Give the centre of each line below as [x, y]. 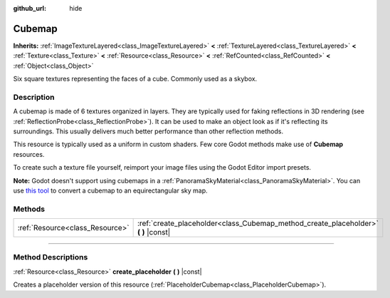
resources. [29, 154]
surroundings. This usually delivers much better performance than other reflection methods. [148, 131]
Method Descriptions [51, 257]
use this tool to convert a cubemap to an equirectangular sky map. [110, 190]
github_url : [30, 8]
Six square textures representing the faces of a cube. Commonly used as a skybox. [135, 79]
